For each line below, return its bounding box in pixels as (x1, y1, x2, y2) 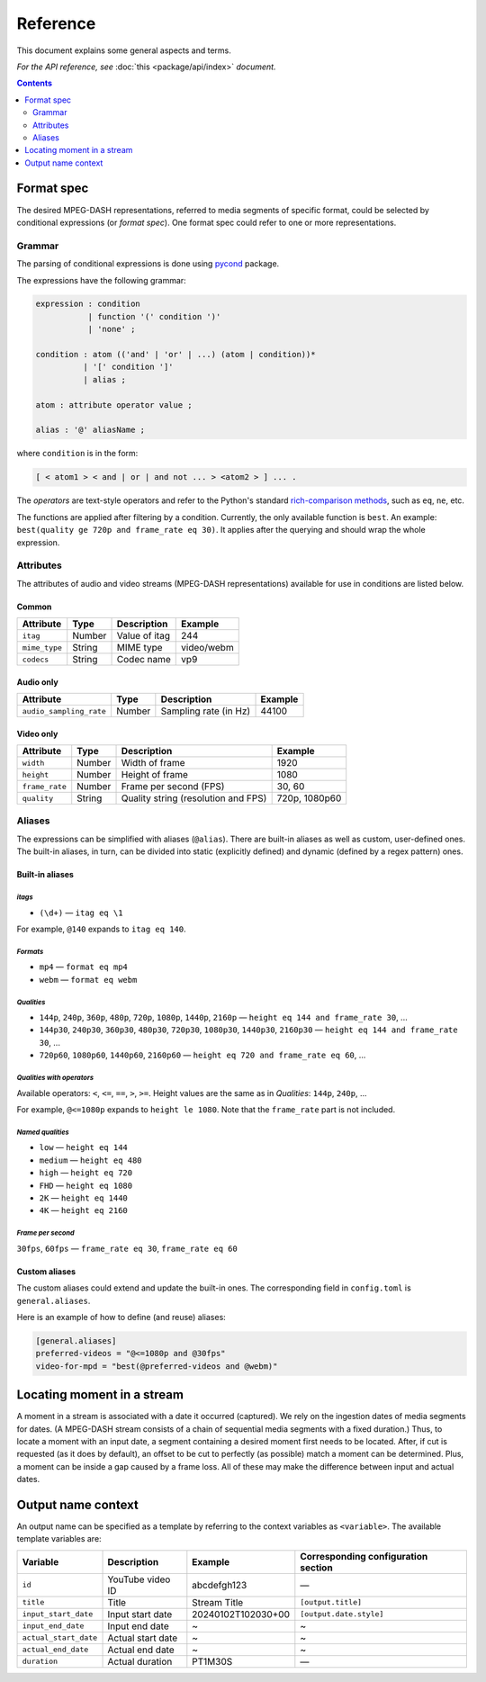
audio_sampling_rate (22, 706, 107, 715)
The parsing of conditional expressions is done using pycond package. (16, 258, 280, 269)
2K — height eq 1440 (39, 1192, 128, 1203)
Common (16, 601, 52, 612)
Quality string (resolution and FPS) (121, 792, 267, 805)
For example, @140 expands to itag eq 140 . (16, 923, 186, 934)
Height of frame (121, 769, 189, 781)
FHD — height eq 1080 (39, 1180, 133, 1191)
